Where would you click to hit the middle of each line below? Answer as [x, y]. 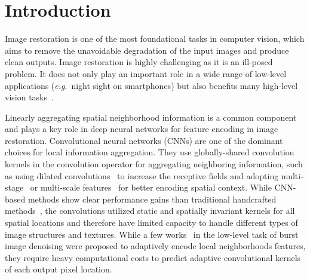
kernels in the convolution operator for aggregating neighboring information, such [154, 164]
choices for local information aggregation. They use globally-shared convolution [150, 152]
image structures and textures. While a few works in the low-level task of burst [152, 234]
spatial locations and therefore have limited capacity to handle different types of [151, 223]
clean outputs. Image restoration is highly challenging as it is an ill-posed [139, 62]
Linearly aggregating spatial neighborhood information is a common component [151, 117]
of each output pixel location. [59, 269]
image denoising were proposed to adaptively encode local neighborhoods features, [155, 246]
